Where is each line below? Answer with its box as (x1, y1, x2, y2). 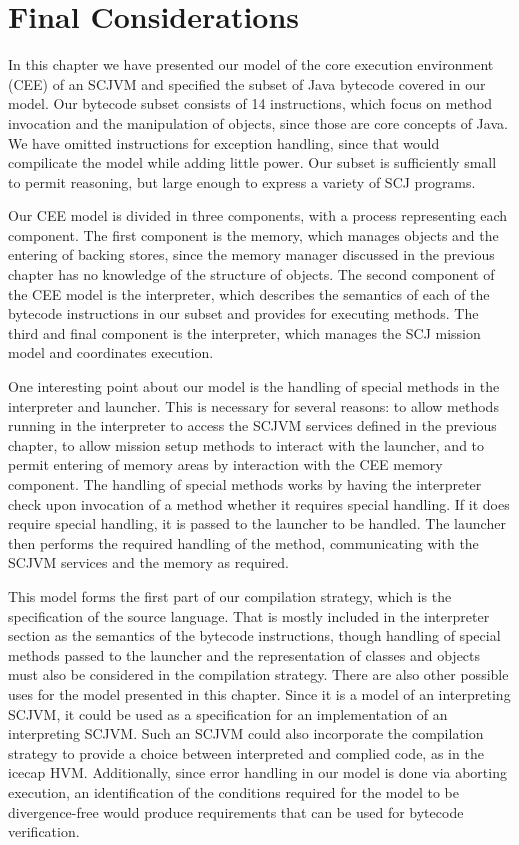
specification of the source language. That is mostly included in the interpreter (8, 605, 490, 626)
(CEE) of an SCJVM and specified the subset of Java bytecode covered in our (8, 73, 486, 94)
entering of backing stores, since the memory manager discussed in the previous (8, 244, 495, 265)
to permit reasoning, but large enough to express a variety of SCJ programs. (8, 171, 476, 192)
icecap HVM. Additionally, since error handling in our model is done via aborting (8, 762, 507, 783)
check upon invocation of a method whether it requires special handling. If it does (8, 493, 510, 514)
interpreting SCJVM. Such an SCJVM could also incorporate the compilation (8, 723, 484, 744)
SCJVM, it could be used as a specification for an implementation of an (8, 703, 448, 724)
